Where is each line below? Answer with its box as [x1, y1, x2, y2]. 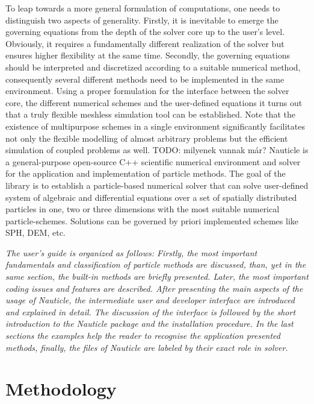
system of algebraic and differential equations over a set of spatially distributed [5, 191, 297, 203]
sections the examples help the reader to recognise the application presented [5, 329, 280, 342]
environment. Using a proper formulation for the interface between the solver [5, 84, 289, 97]
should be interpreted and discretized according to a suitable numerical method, [5, 60, 301, 73]
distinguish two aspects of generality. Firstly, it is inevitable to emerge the [5, 13, 279, 26]
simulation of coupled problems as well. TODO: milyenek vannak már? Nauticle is [5, 144, 309, 156]
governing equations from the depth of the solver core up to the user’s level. [5, 25, 285, 38]
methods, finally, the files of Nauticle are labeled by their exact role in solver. [5, 341, 288, 353]
